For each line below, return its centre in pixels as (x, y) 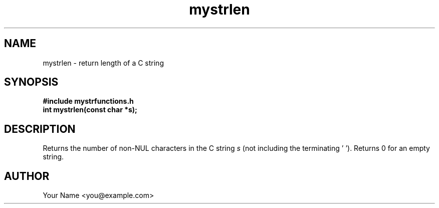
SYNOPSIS (31, 82)
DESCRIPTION (40, 129)
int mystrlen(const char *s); (90, 110)
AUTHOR (27, 176)
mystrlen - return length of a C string (103, 63)
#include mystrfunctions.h (88, 101)
